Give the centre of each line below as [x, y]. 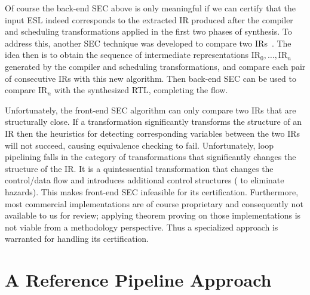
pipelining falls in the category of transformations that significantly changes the [151, 157]
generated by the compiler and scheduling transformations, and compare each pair [155, 66]
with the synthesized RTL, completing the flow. [141, 90]
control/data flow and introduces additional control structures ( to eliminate [145, 180]
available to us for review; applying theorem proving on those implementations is [153, 215]
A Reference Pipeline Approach [138, 280]
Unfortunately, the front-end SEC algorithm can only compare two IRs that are [151, 110]
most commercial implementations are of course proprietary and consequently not [154, 203]
